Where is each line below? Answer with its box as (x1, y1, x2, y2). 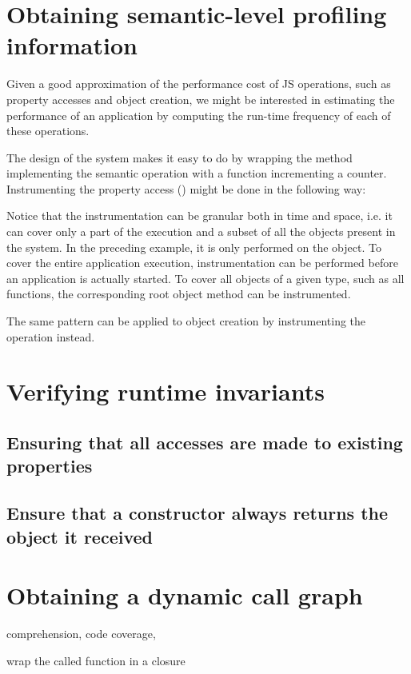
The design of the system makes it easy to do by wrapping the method (6, 149, 353, 166)
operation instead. (6, 328, 95, 345)
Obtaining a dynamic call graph (6, 579, 363, 612)
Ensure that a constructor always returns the (6, 501, 389, 525)
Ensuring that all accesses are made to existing (6, 429, 403, 454)
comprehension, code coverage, (6, 625, 156, 642)
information (6, 29, 138, 62)
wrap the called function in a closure (6, 652, 186, 668)
